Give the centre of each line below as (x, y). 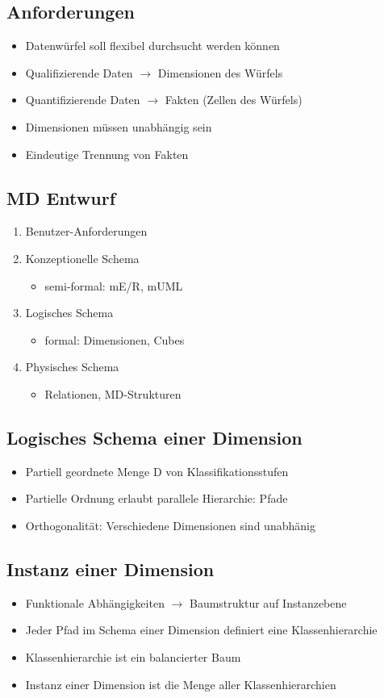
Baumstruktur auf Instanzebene (268, 602)
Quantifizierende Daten (83, 100)
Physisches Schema (72, 367)
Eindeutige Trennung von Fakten (107, 154)
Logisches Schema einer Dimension (154, 437)
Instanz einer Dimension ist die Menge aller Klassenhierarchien (181, 684)
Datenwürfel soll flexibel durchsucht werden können (152, 46)
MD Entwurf (61, 197)
